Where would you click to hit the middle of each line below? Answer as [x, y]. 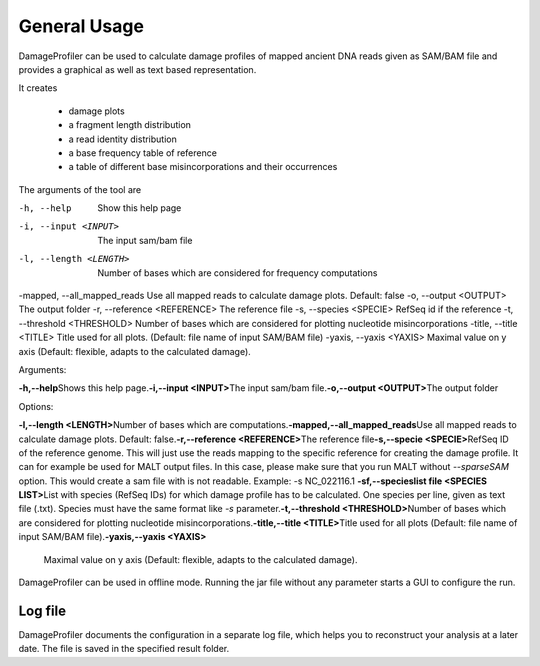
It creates [38, 88]
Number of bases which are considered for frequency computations [237, 272]
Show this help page [139, 208]
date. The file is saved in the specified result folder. [124, 649]
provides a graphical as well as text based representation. [137, 69]
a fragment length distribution [130, 125]
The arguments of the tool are [80, 189]
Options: [36, 406]
